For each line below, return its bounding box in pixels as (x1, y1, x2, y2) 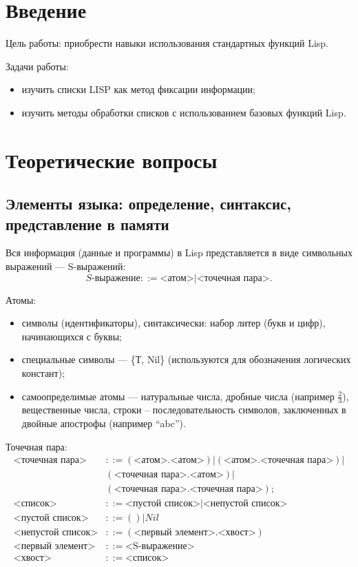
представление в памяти (6, 213, 169, 234)
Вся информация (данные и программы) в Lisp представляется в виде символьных (6, 245, 352, 260)
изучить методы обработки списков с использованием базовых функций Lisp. (21, 105, 346, 119)
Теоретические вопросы (6, 145, 218, 174)
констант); (21, 366, 65, 380)
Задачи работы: (6, 59, 69, 73)
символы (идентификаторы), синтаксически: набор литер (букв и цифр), (21, 316, 326, 330)
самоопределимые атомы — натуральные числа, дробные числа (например (21, 389, 335, 403)
